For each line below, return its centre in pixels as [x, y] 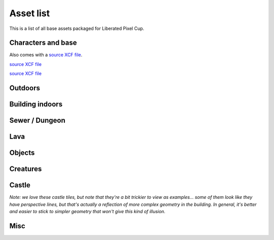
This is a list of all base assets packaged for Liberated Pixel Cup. [77, 28]
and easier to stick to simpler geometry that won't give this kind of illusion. [88, 212]
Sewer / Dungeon [37, 121]
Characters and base [43, 43]
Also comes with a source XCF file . [46, 55]
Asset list [30, 13]
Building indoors [36, 104]
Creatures [26, 169]
